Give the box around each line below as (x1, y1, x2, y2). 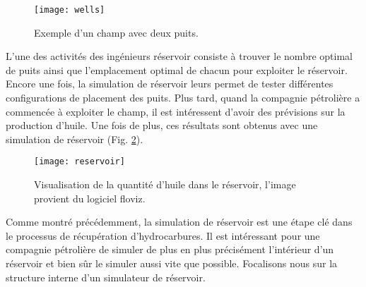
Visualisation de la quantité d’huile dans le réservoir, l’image (34, 177, 296, 192)
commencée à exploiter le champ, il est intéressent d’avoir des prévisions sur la (6, 104, 346, 118)
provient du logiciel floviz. (34, 190, 146, 205)
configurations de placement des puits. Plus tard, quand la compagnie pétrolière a (6, 90, 360, 105)
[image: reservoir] (34, 157, 125, 167)
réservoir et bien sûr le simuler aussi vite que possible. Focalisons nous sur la (6, 256, 338, 271)
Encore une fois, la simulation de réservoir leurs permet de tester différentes (6, 76, 333, 91)
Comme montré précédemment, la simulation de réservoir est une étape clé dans (6, 214, 353, 229)
